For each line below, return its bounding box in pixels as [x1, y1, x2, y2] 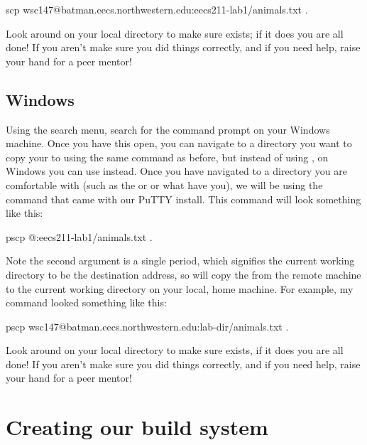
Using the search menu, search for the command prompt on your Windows [6, 122, 330, 136]
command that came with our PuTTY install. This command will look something [6, 191, 361, 206]
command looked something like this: [6, 295, 167, 310]
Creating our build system [6, 412, 268, 441]
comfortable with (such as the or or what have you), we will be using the [6, 177, 323, 192]
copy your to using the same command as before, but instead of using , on [6, 149, 329, 164]
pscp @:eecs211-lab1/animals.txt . [6, 229, 153, 244]
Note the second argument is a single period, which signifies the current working [6, 253, 355, 268]
